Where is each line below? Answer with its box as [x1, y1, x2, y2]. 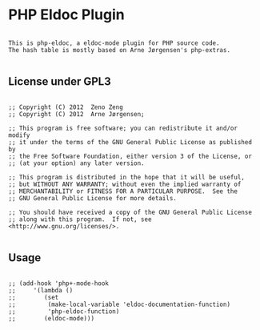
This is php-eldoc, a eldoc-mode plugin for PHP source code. [8, 38, 220, 47]
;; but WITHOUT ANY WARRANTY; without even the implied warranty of [8, 180, 242, 188]
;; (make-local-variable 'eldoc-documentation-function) [8, 300, 230, 308]
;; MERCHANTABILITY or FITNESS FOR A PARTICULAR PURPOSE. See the [8, 187, 238, 195]
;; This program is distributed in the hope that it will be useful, [8, 173, 246, 181]
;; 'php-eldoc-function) [8, 307, 120, 316]
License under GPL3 [8, 74, 111, 89]
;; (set [8, 293, 59, 301]
